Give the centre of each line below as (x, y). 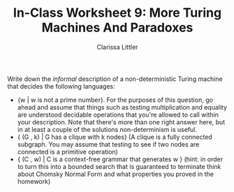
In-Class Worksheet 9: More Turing (117, 13)
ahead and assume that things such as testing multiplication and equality (122, 107)
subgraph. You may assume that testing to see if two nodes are (108, 144)
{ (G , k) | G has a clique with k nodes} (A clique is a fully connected (115, 137)
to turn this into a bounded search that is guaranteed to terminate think (119, 166)
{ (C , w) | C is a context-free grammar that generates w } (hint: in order (120, 159)
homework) (34, 181)
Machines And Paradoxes (117, 28)
